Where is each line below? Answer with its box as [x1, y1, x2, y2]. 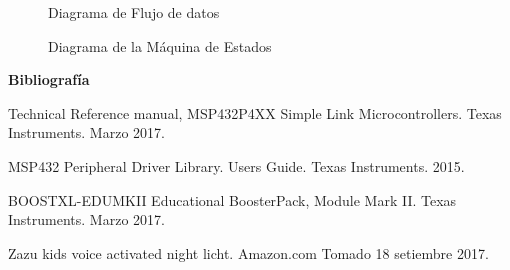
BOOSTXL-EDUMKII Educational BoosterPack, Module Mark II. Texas [8, 189, 457, 210]
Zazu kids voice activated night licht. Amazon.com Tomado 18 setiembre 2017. [8, 242, 489, 263]
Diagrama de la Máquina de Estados [48, 35, 272, 56]
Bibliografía [8, 69, 90, 90]
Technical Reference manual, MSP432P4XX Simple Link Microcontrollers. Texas [8, 102, 502, 123]
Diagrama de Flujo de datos [48, 2, 220, 22]
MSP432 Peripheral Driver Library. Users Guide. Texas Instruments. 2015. [8, 155, 465, 176]
